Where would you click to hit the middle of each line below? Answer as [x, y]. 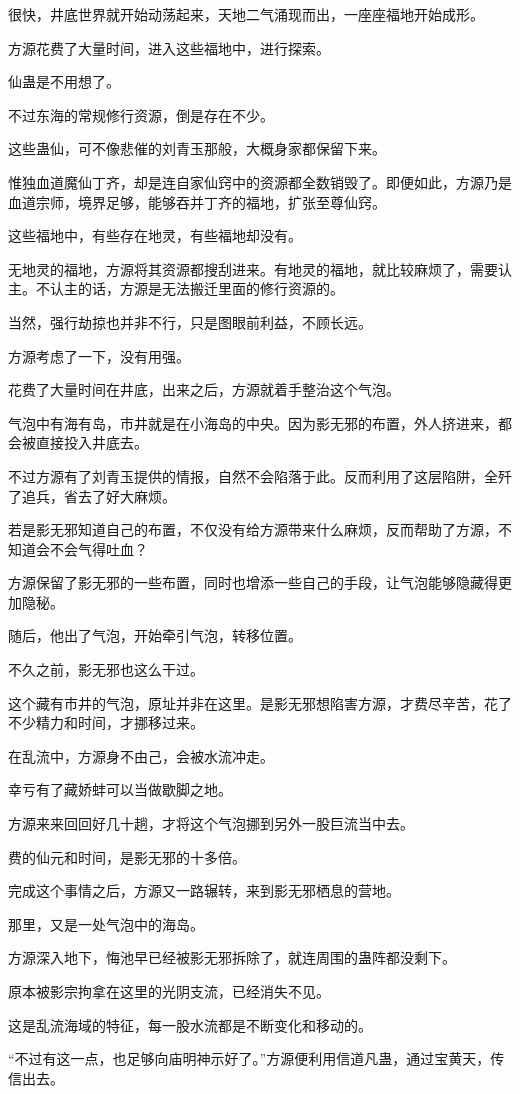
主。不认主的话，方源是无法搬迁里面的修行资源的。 [176, 288]
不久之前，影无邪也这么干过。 [106, 669]
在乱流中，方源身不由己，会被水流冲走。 [141, 755]
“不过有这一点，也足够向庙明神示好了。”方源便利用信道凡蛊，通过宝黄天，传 [256, 1058]
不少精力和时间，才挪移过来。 [106, 722]
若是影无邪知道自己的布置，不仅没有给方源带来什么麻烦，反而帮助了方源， [253, 529]
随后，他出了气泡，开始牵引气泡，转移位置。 [155, 635]
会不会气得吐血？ [91, 548]
